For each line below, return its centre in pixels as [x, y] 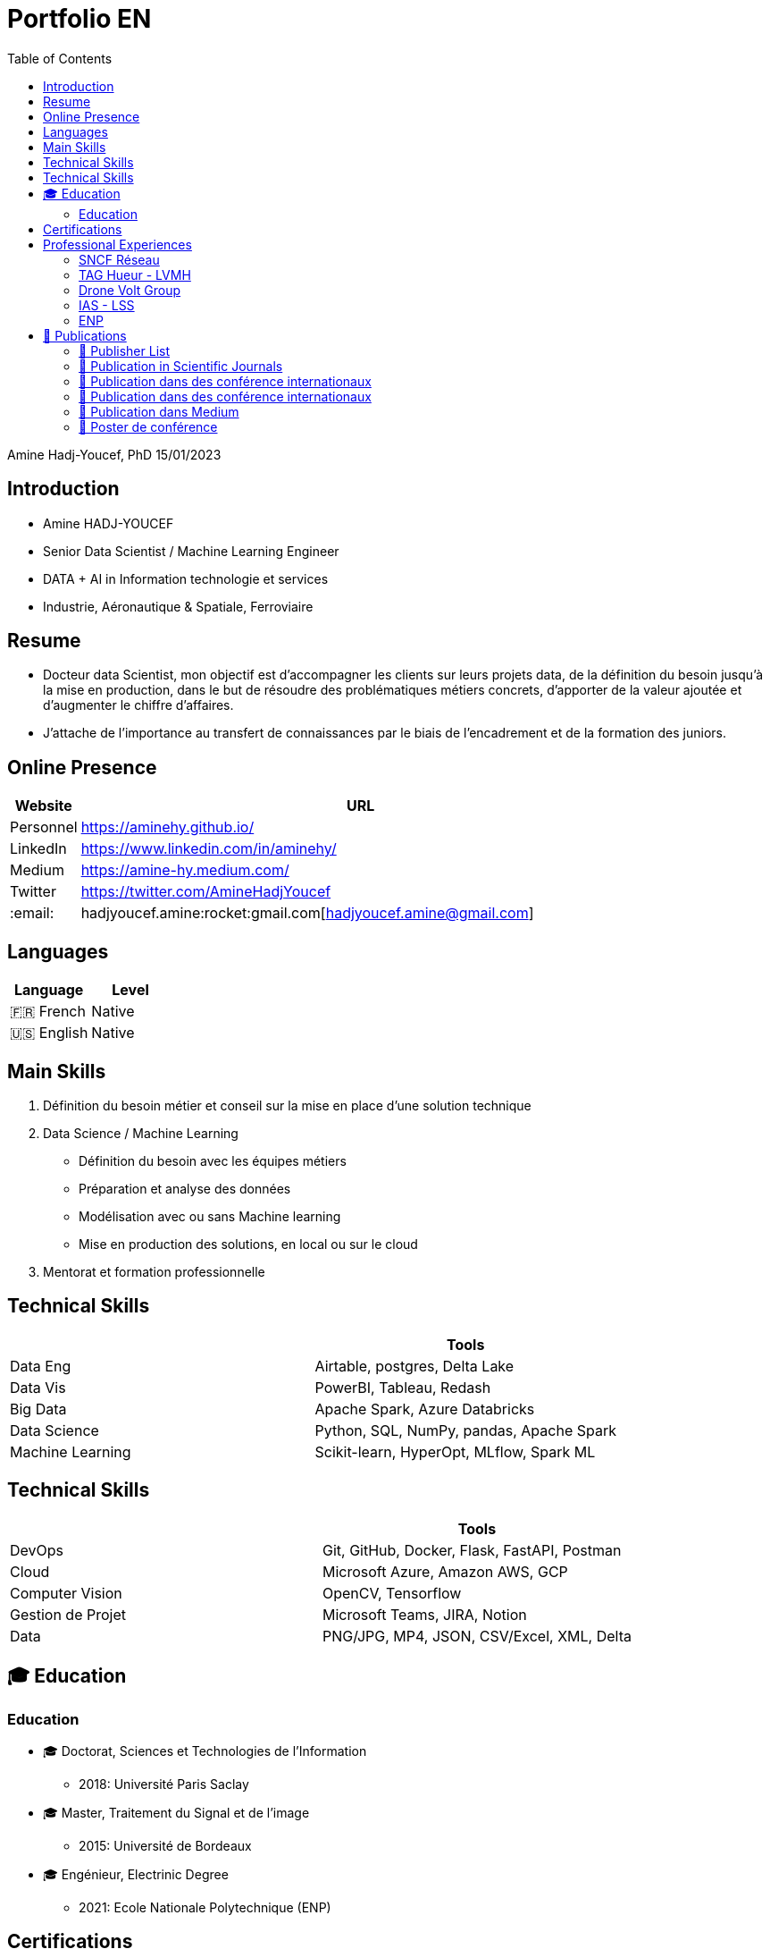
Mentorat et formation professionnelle [154, 1271]
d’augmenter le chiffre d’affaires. [138, 705]
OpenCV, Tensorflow [392, 1593]
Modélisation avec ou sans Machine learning [210, 1216]
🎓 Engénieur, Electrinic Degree [136, 1874]
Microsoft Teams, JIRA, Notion [424, 1614]
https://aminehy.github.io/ [167, 827]
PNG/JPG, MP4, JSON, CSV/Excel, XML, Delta [477, 1636]
